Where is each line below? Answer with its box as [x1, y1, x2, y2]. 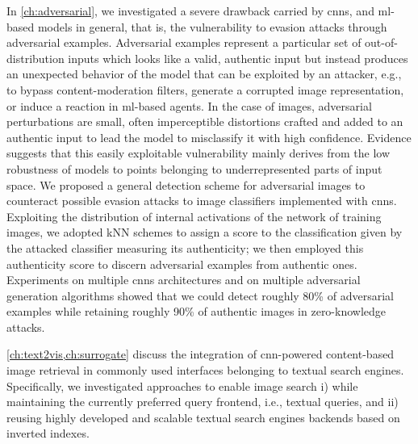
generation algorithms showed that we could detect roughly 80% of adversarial [6, 287, 394, 304]
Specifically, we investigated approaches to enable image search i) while [6, 377, 358, 394]
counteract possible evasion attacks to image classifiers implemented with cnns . [6, 192, 397, 209]
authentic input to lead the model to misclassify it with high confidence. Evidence [6, 128, 412, 145]
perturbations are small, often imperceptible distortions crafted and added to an [6, 113, 403, 130]
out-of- [365, 34, 398, 51]
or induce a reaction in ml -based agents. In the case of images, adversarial [6, 97, 372, 114]
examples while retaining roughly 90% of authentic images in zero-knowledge [6, 303, 387, 320]
